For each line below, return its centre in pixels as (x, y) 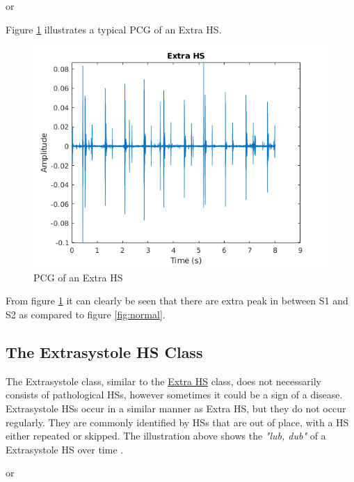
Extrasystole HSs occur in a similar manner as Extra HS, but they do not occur (176, 408)
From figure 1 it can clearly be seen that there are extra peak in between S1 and (177, 301)
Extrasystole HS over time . (65, 449)
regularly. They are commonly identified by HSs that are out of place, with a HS (177, 422)
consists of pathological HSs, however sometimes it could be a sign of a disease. (174, 395)
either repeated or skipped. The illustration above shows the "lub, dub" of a (166, 436)
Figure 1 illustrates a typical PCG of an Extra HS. (114, 29)
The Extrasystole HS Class (104, 351)
